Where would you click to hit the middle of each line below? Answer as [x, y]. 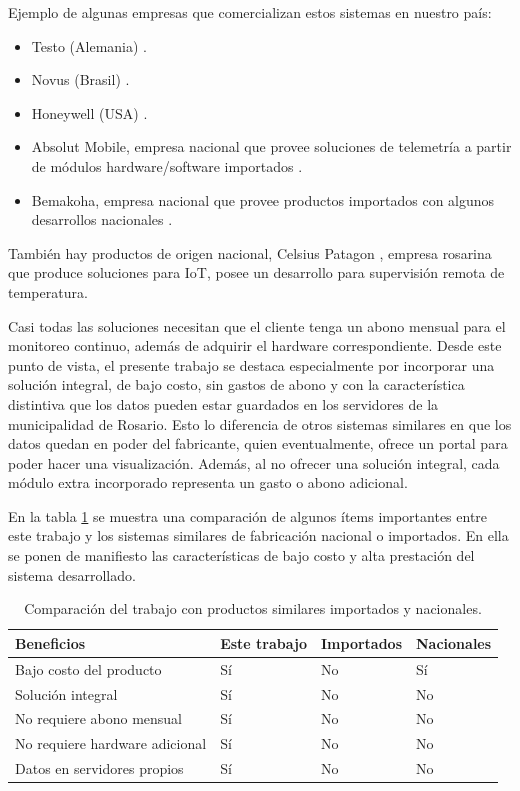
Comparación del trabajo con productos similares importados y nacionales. [253, 608]
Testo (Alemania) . [89, 45]
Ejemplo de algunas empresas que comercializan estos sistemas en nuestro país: [250, 12]
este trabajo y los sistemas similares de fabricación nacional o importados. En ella [258, 535]
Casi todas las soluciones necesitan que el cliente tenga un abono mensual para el [257, 325]
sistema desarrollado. [72, 574]
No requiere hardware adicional [111, 743]
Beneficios [50, 642]
